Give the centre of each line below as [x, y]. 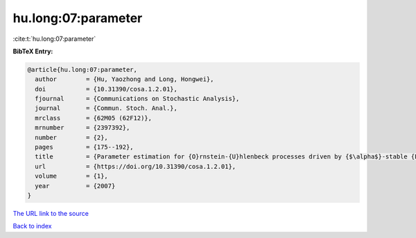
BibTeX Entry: [33, 51]
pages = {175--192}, [85, 147]
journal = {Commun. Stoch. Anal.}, [106, 108]
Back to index [32, 226]
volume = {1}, [72, 176]
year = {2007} [75, 186]
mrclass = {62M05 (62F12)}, [94, 118]
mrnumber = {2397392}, [83, 128]
